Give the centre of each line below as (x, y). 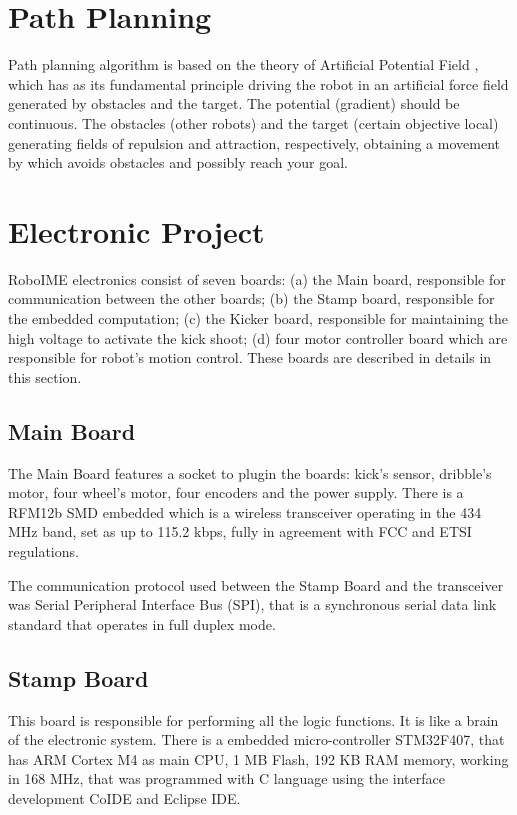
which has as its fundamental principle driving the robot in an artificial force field (258, 83)
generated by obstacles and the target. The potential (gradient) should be (234, 103)
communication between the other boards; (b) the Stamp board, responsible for (251, 298)
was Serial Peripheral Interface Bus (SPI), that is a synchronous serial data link (252, 604)
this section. (45, 376)
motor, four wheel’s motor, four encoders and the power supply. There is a (236, 492)
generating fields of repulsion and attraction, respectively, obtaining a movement (254, 142)
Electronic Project (136, 230)
